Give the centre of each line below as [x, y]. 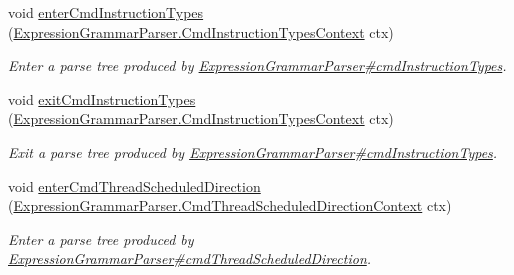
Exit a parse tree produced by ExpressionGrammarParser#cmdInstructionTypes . [253, 151]
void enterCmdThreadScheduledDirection [134, 185]
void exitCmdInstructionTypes [102, 98]
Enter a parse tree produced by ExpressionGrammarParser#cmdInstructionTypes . [257, 65]
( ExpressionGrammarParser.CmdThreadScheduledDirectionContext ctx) [230, 205]
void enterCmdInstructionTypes [106, 12]
